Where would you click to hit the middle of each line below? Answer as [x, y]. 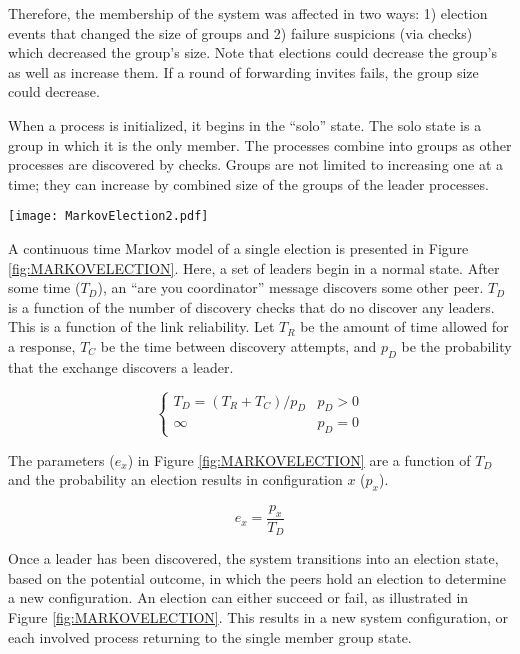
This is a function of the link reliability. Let [141, 326]
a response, [42, 345]
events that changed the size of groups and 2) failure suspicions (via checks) [240, 32]
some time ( [44, 287]
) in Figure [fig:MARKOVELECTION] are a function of [299, 459]
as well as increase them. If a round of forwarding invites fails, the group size [243, 71]
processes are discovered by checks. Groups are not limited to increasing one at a [256, 164]
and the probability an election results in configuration [175, 479]
